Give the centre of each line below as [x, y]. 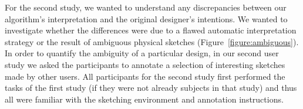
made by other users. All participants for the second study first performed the [145, 76]
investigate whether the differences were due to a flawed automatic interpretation [151, 30]
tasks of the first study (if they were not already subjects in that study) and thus [151, 88]
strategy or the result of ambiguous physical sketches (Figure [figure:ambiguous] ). [152, 41]
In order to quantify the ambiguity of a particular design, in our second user [142, 53]
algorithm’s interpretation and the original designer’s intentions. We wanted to [146, 18]
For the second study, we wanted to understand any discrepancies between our [146, 7]
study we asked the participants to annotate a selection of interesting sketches [145, 64]
